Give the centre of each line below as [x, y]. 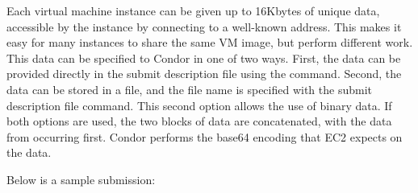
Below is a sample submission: [81, 179]
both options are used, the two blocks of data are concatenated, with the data [199, 121]
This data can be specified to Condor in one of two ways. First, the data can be [204, 57]
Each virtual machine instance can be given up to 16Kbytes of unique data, [193, 10]
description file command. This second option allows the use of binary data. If [199, 105]
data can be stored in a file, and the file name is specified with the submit [189, 89]
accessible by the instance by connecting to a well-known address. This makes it [204, 26]
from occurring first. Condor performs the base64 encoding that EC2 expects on [205, 136]
